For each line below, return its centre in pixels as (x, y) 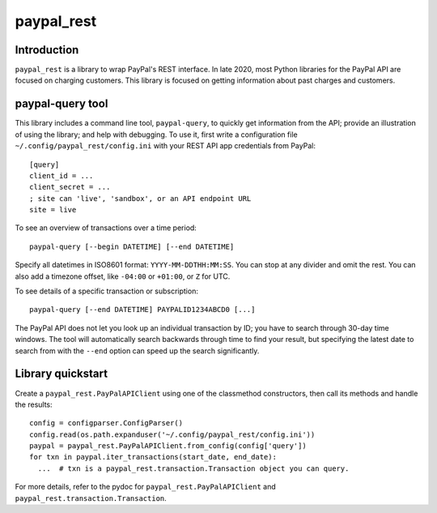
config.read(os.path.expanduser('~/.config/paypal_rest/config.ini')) (172, 434)
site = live (53, 210)
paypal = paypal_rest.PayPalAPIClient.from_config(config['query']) (168, 446)
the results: (34, 404)
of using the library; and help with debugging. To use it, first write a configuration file (157, 135)
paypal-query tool (62, 104)
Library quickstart (62, 374)
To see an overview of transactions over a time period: (106, 228)
